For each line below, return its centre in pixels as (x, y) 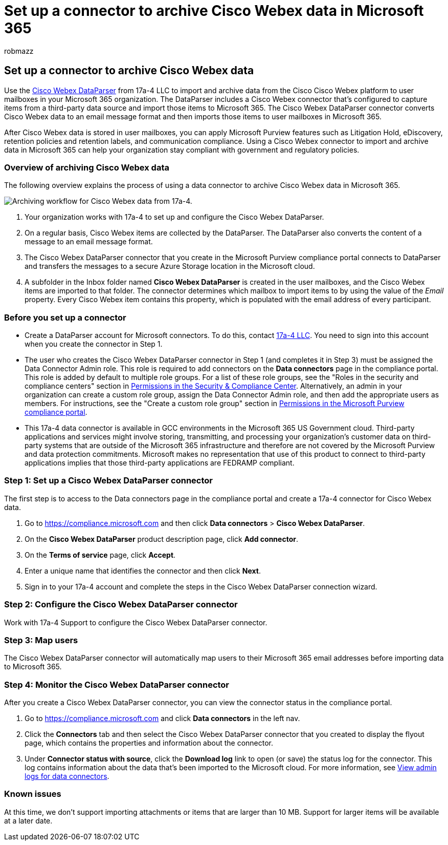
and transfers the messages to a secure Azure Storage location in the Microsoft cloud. (170, 266)
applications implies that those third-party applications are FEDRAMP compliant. (160, 463)
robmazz (19, 51)
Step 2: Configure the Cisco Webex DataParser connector (121, 605)
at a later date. (28, 820)
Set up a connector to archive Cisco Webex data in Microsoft (214, 11)
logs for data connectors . (67, 776)
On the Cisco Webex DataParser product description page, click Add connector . (161, 539)
